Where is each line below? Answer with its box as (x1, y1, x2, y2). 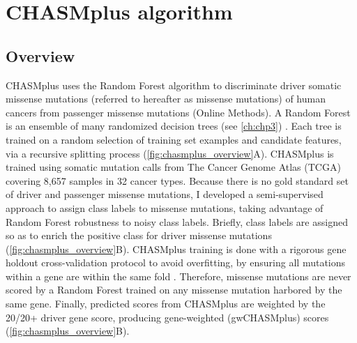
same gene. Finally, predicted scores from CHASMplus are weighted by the (6, 296, 326, 311)
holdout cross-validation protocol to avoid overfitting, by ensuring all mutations (6, 255, 346, 270)
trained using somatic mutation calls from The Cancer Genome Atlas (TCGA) (6, 160, 341, 174)
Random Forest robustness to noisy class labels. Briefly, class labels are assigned (6, 214, 348, 229)
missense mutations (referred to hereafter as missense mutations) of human (6, 91, 326, 106)
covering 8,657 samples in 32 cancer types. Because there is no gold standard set (6, 173, 349, 188)
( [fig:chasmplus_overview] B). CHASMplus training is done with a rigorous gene (6, 241, 347, 256)
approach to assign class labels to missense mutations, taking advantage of (6, 200, 324, 215)
